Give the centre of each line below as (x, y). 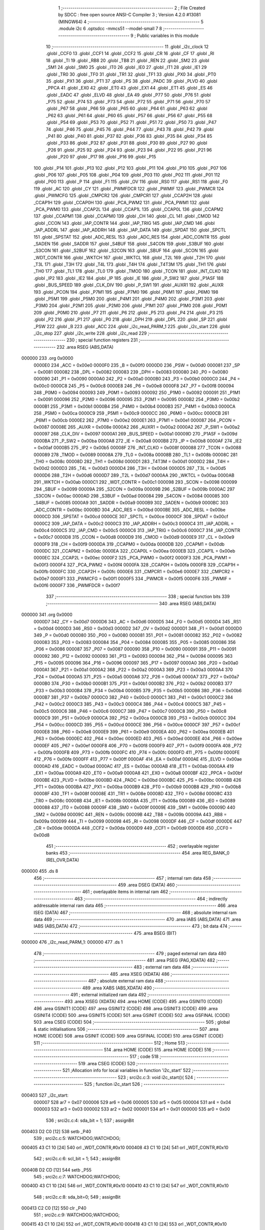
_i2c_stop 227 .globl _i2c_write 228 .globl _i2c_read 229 (90, 333)
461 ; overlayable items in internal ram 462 (125, 892)
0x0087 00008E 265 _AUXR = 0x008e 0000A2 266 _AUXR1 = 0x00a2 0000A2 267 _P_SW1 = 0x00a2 (137, 427)
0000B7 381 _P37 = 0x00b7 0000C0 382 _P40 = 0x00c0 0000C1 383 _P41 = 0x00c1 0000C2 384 (133, 697)
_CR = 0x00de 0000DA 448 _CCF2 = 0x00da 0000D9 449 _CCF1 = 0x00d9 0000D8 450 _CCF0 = (133, 828)
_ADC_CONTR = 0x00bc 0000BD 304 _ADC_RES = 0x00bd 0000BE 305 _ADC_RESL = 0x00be (130, 510)
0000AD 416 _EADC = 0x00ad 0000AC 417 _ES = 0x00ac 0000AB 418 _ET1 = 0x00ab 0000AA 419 (134, 766)
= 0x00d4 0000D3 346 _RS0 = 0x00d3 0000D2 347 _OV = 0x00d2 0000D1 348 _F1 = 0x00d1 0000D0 (138, 628)
